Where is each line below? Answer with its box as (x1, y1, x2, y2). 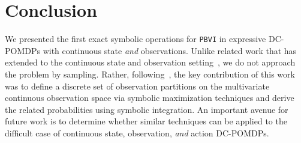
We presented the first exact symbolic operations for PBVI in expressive (5, 32, 266, 45)
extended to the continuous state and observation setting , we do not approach (5, 56, 296, 68)
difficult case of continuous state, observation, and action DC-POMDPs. (5, 126, 269, 139)
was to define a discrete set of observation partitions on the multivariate (5, 79, 270, 92)
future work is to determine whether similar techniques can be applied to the (5, 115, 287, 127)
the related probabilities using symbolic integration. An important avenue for (5, 103, 288, 115)
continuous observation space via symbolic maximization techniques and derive (5, 91, 294, 104)
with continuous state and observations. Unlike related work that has (43, 44, 297, 56)
